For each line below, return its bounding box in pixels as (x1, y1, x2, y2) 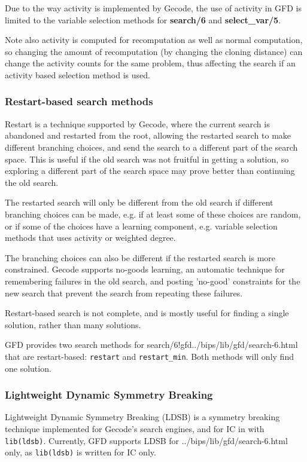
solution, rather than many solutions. (5, 318, 141, 331)
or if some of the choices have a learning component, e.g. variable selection (5, 219, 278, 232)
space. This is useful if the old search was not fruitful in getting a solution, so (5, 152, 289, 165)
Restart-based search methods (5, 94, 153, 109)
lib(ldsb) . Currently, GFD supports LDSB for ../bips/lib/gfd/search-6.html (5, 434, 288, 446)
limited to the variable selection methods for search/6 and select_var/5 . (5, 13, 281, 26)
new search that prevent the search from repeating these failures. (5, 286, 243, 299)
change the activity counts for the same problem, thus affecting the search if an (5, 57, 296, 69)
